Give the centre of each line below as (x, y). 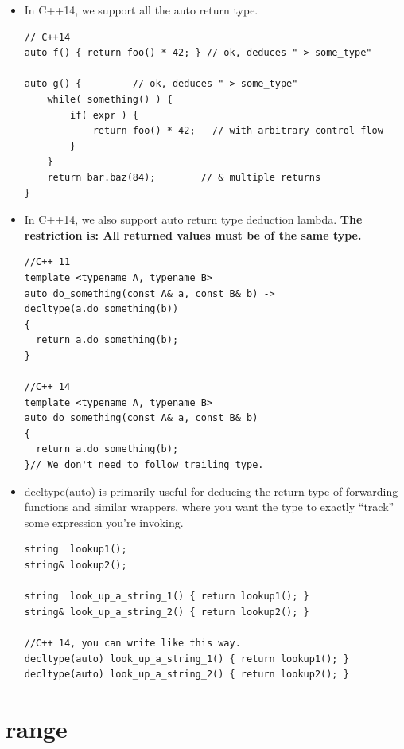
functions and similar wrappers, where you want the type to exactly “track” (209, 507)
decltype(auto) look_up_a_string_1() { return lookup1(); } (186, 659)
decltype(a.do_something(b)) (101, 309)
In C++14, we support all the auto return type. (141, 10)
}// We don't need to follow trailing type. (144, 465)
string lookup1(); (76, 550)
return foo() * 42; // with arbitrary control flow (238, 131)
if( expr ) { (104, 115)
